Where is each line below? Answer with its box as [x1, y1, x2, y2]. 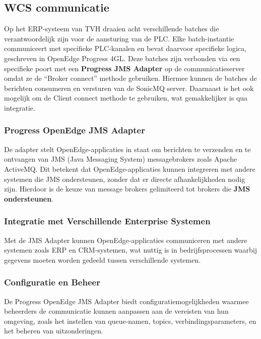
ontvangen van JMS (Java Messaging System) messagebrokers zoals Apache [4, 154, 237, 164]
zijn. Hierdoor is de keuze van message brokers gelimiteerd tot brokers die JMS [4, 183, 250, 194]
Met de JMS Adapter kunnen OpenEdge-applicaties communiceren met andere [4, 234, 247, 245]
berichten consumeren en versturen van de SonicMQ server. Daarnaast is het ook [4, 82, 254, 93]
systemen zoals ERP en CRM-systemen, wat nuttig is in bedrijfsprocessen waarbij [4, 245, 257, 255]
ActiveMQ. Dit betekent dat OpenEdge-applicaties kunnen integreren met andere [4, 163, 255, 174]
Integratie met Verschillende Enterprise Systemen [4, 215, 211, 227]
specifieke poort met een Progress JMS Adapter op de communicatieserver [4, 63, 245, 73]
